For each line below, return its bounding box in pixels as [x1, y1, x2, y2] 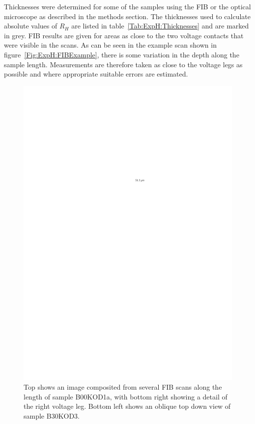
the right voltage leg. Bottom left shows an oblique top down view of [24, 401, 231, 411]
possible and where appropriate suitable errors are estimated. [4, 69, 188, 79]
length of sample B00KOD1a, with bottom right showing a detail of [24, 391, 227, 401]
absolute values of [4, 21, 57, 31]
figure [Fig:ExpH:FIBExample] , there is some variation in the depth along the [4, 49, 239, 59]
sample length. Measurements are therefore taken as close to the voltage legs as [4, 59, 243, 69]
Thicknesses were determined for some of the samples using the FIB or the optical [4, 1, 251, 11]
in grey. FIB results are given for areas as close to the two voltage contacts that [4, 30, 244, 40]
